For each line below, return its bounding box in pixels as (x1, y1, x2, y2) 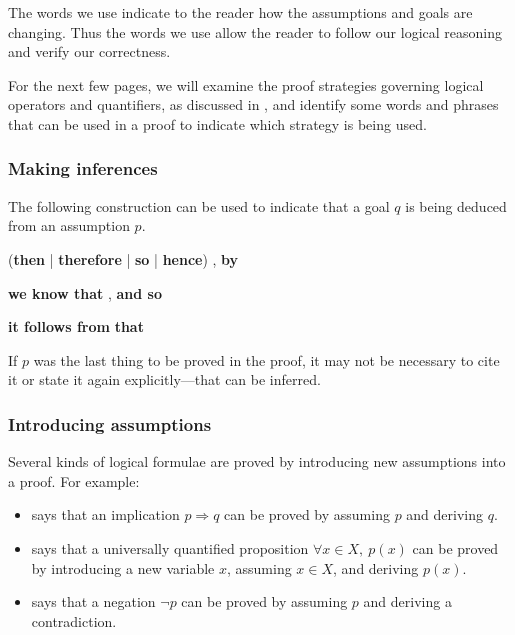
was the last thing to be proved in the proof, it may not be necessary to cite (33, 349, 500, 370)
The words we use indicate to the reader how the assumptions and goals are (8, 2, 473, 22)
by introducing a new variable (31, 557, 215, 578)
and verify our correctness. (8, 41, 171, 62)
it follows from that (8, 316, 144, 337)
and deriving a (363, 591, 452, 612)
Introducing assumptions (8, 411, 212, 436)
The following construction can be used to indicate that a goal (8, 195, 390, 216)
